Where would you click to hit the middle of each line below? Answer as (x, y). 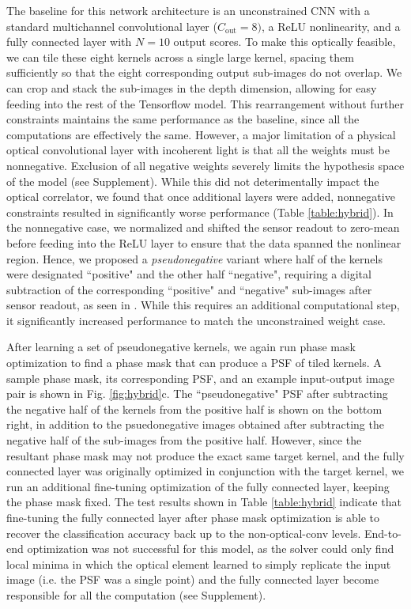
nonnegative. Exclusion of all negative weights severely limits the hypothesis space (205, 165)
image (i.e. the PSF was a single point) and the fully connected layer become (193, 579)
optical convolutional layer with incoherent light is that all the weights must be (198, 150)
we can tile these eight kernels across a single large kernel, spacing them (180, 57)
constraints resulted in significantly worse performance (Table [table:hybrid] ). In (200, 212)
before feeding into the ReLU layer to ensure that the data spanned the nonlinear (204, 242)
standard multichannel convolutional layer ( (112, 26)
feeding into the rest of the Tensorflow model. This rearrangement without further (205, 103)
